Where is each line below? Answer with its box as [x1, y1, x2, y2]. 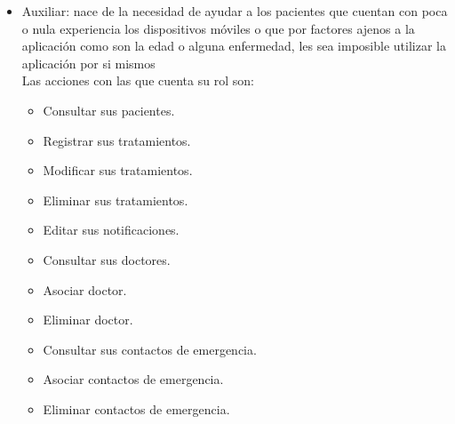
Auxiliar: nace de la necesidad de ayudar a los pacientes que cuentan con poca [21, 2, 448, 20]
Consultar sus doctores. [43, 250, 171, 268]
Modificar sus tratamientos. [43, 161, 193, 180]
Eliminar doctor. [43, 310, 133, 329]
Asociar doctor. [43, 280, 127, 299]
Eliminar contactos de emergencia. [43, 399, 230, 418]
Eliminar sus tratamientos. [43, 190, 188, 209]
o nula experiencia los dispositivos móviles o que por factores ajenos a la [21, 19, 415, 37]
